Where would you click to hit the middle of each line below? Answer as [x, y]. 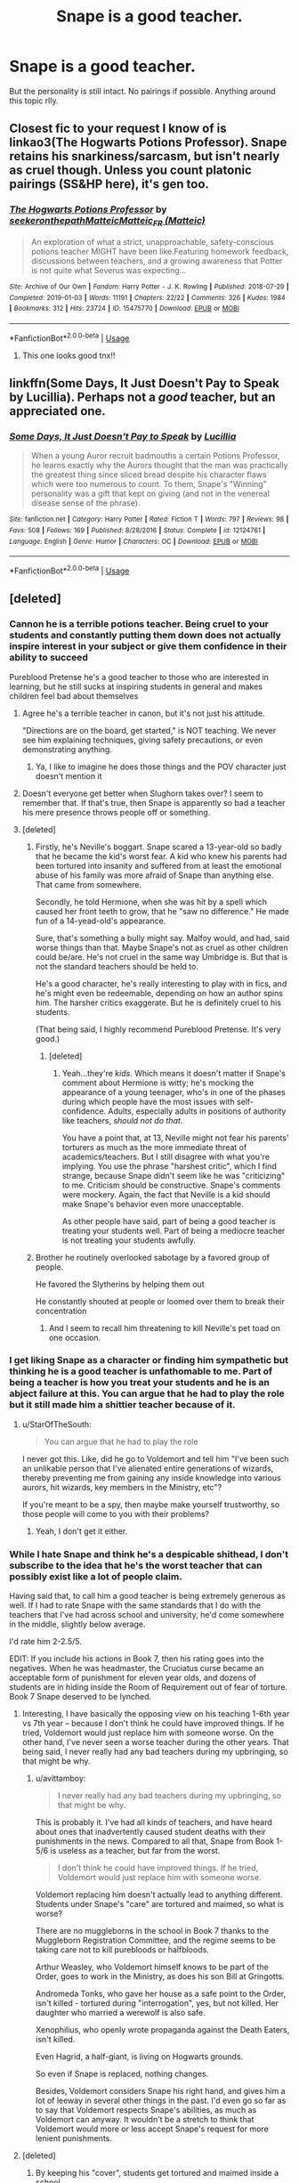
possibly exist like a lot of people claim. [96, 1576]
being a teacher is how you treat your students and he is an [139, 1383]
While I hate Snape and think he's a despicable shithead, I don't [149, 1554]
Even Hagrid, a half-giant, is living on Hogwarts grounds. [139, 2057]
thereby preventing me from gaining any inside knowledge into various [152, 1477]
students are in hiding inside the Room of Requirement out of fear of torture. [148, 1687]
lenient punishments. [74, 2138]
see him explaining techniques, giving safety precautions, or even [142, 740]
